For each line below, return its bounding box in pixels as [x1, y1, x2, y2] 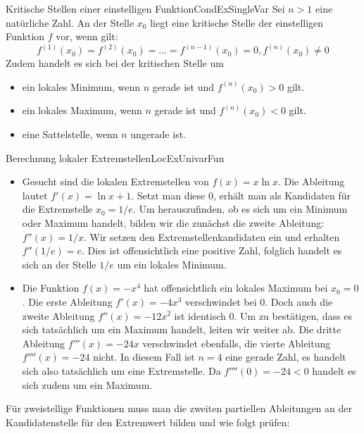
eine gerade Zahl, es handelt [225, 349, 346, 364]
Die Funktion [22, 280, 80, 295]
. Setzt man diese [131, 187, 206, 202]
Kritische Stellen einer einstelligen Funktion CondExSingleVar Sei [6, 1, 285, 15]
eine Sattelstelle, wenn [22, 127, 118, 141]
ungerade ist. [130, 127, 186, 141]
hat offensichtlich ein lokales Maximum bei [144, 280, 328, 295]
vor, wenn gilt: [56, 29, 118, 44]
